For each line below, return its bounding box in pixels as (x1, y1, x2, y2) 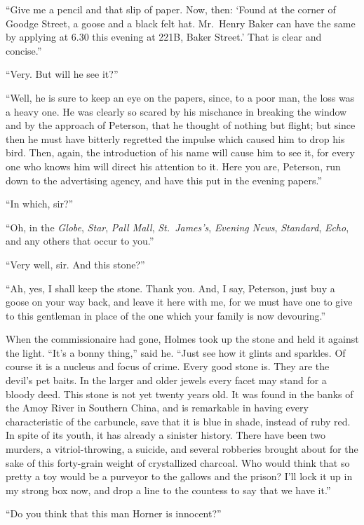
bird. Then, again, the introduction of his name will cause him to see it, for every (6, 145, 355, 160)
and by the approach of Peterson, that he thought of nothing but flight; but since (6, 118, 356, 132)
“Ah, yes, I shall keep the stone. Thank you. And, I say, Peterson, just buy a (6, 280, 335, 295)
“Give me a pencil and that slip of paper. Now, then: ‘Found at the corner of (6, 2, 336, 16)
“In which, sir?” (6, 196, 74, 211)
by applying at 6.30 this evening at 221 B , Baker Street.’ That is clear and (6, 29, 322, 44)
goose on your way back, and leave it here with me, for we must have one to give (6, 294, 353, 309)
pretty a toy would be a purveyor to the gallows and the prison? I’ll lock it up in (6, 469, 353, 484)
